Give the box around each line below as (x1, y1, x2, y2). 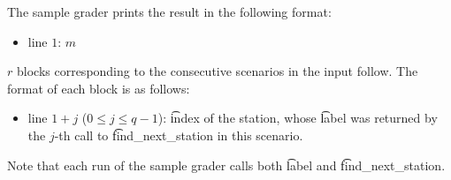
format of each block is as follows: (7, 79, 190, 97)
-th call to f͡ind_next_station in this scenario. (54, 125, 303, 144)
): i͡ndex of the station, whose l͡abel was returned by (157, 109, 438, 127)
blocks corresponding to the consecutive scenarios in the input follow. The (16, 62, 418, 80)
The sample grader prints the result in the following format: (7, 3, 332, 20)
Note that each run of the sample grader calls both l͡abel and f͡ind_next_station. (7, 155, 446, 174)
